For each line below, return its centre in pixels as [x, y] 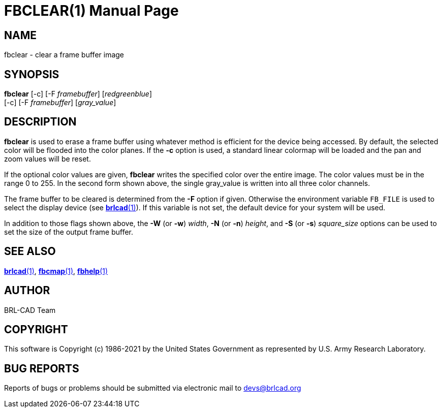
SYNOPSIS [32, 74]
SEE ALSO [30, 251]
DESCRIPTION [40, 122]
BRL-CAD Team [30, 310]
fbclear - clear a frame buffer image [64, 55]
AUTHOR [27, 291]
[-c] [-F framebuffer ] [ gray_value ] [60, 103]
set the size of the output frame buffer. [69, 232]
